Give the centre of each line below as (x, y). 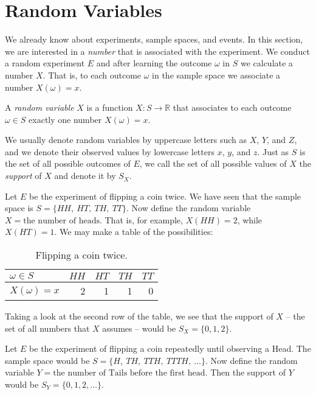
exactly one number (65, 119)
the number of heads (61, 221)
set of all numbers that (47, 328)
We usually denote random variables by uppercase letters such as (126, 140)
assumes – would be (139, 328)
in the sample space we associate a (216, 75)
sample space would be (47, 360)
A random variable (39, 107)
